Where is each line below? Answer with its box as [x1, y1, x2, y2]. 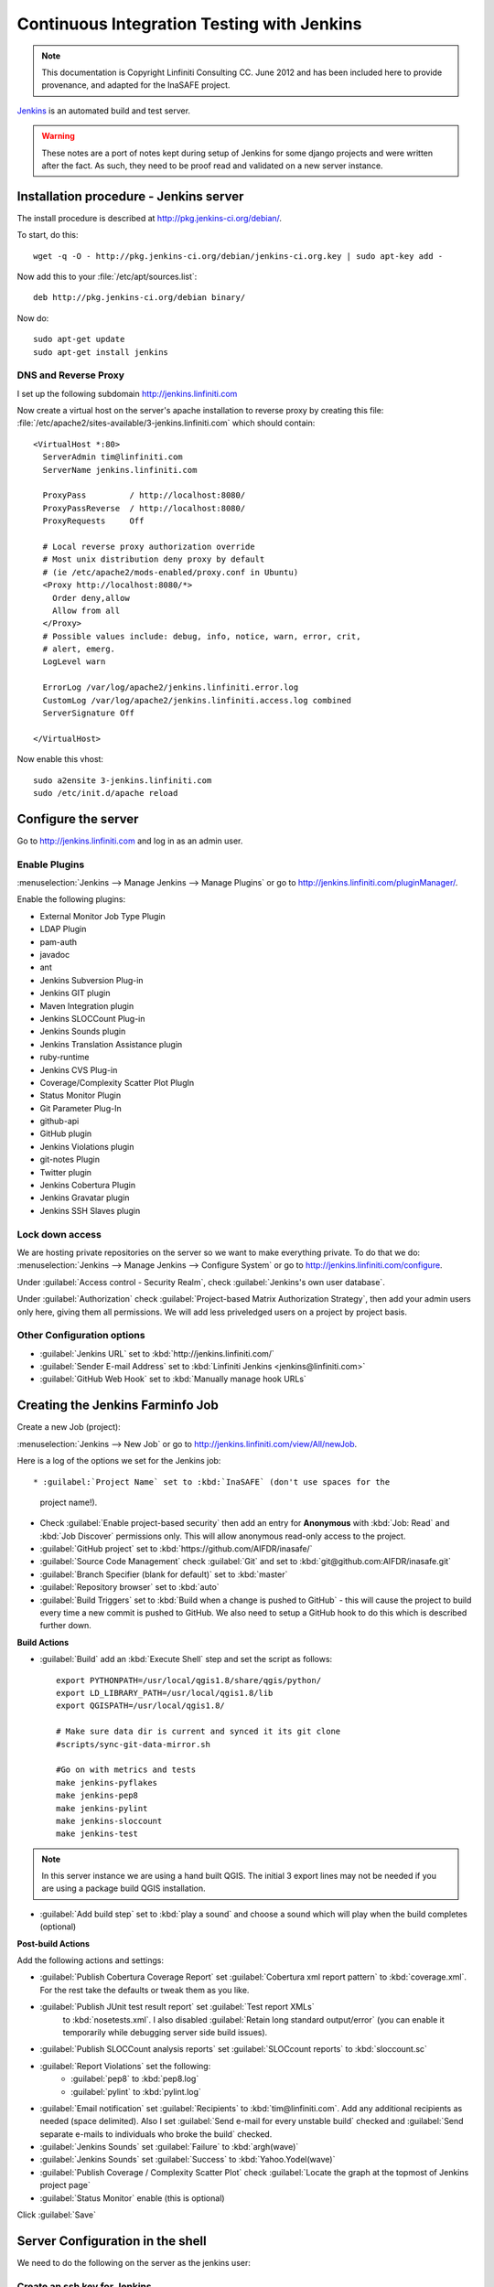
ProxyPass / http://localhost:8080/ [42, 490, 246, 500]
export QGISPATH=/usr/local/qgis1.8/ [56, 1701, 226, 1711]
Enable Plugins [16, 858, 85, 871]
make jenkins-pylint [56, 1803, 148, 1813]
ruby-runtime [39, 1052, 90, 1063]
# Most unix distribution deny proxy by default [42, 554, 265, 564]
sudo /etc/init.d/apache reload [33, 788, 178, 798]
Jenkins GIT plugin [39, 988, 111, 999]
